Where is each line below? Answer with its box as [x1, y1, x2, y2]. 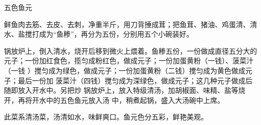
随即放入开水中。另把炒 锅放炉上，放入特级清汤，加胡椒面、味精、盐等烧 [4, 85, 245, 95]
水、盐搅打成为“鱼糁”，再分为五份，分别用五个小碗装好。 [4, 29, 194, 39]
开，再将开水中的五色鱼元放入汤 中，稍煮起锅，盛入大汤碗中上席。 [4, 94, 224, 105]
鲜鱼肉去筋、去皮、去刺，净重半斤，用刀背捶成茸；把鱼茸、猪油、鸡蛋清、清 [4, 19, 257, 29]
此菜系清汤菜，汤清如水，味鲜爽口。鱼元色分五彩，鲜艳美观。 [4, 111, 208, 122]
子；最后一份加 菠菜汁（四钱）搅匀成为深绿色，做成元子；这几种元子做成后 [4, 75, 252, 85]
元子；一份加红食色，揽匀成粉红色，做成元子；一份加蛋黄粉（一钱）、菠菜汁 [4, 55, 253, 66]
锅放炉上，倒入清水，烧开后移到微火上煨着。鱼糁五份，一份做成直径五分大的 [4, 45, 257, 56]
